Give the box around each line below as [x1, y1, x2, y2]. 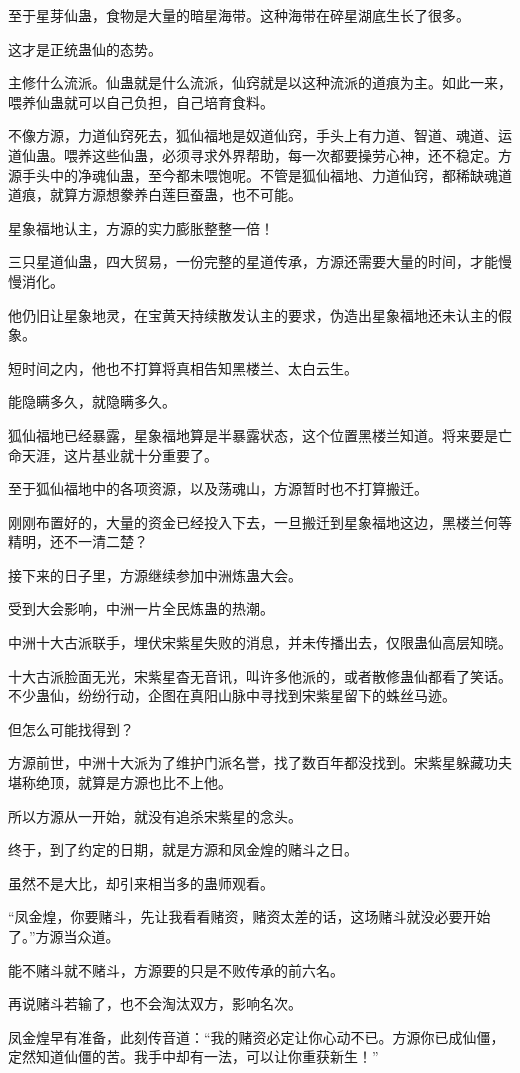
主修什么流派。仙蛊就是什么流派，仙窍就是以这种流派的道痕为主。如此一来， [8, 72, 512, 93]
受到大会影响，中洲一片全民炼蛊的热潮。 [8, 598, 274, 619]
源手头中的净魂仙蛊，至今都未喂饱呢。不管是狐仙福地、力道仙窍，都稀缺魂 [8, 164, 498, 185]
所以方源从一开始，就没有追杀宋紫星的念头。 [8, 805, 302, 826]
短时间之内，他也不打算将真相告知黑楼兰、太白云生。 [8, 357, 358, 378]
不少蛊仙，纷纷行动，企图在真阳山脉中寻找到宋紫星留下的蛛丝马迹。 [8, 685, 456, 706]
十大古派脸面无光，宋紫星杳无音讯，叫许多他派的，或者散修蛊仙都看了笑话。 [8, 665, 512, 686]
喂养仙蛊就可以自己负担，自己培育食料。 [8, 91, 274, 112]
